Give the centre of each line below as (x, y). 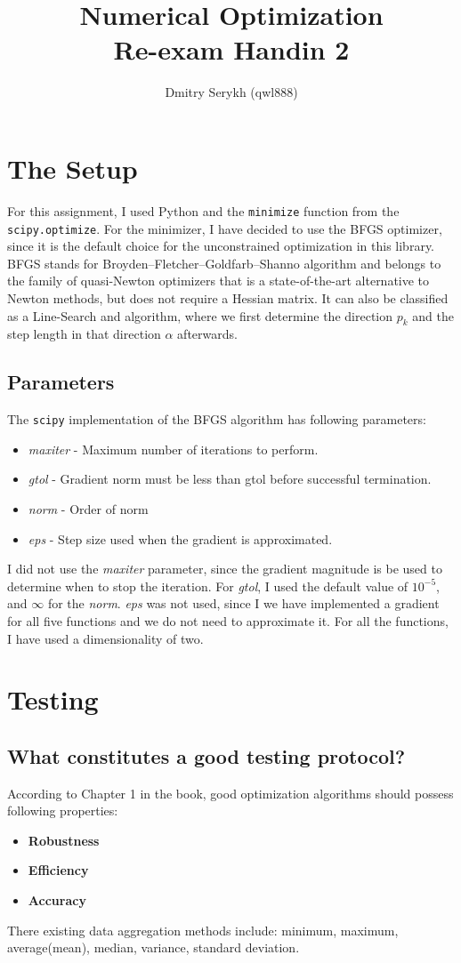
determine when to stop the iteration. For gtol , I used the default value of (208, 586)
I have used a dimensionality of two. (105, 638)
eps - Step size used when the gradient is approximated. (180, 538)
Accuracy (57, 900)
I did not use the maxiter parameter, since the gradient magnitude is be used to (225, 569)
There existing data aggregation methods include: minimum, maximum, (203, 930)
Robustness (64, 840)
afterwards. (207, 334)
